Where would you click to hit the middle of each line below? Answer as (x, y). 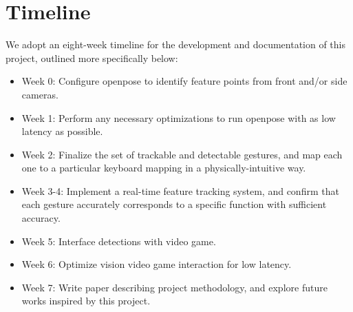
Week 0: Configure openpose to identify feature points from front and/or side (184, 81)
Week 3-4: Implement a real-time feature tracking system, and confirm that (180, 190)
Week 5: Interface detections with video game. (119, 241)
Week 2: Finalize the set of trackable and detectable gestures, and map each (182, 154)
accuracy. (41, 218)
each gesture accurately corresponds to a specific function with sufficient (174, 204)
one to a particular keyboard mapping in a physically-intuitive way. (164, 168)
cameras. (40, 94)
